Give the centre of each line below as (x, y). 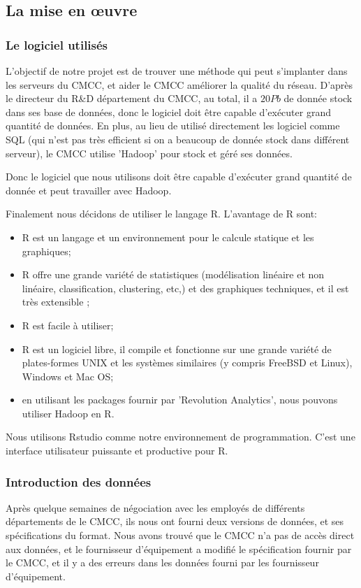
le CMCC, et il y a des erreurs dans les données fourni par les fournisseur (162, 562)
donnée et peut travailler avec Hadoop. (89, 190)
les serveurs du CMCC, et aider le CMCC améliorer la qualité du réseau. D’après (179, 84)
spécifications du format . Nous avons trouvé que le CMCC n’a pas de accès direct (180, 535)
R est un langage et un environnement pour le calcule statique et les (168, 237)
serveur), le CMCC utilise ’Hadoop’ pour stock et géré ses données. (149, 153)
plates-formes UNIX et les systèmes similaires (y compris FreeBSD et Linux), (187, 363)
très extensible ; (56, 302)
